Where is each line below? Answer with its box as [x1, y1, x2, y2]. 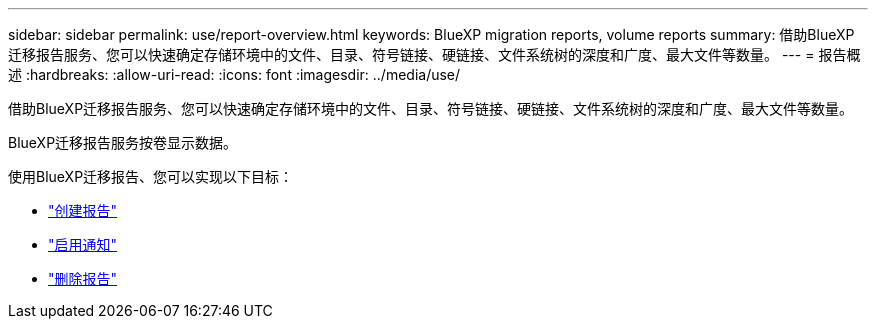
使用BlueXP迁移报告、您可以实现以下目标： [8, 168, 294, 185]
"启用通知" [48, 236, 118, 253]
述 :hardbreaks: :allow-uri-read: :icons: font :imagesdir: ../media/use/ [8, 66, 461, 83]
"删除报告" [48, 270, 118, 287]
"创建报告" [48, 202, 118, 219]
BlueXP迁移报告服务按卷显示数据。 [8, 134, 238, 151]
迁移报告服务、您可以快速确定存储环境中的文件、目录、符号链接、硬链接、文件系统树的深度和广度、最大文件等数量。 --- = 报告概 [8, 46, 861, 63]
